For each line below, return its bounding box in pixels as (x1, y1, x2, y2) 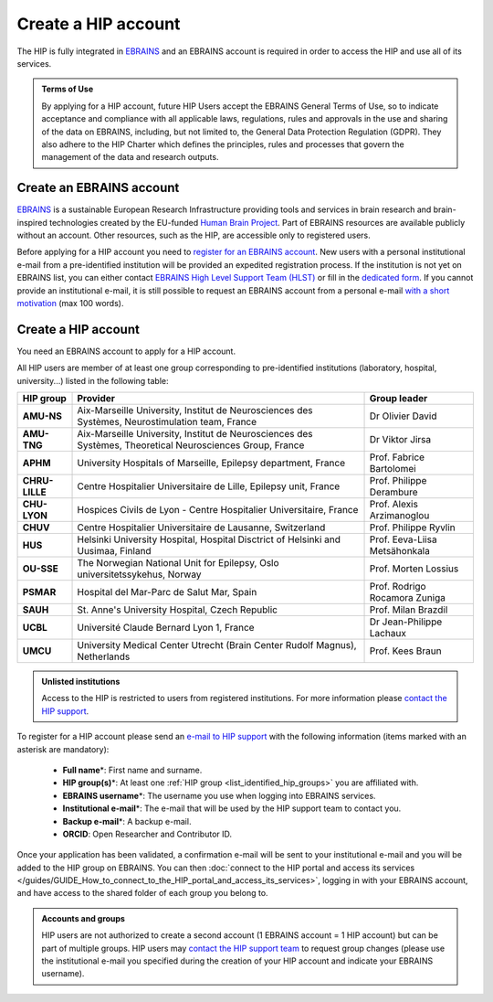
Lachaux (369, 627, 406, 639)
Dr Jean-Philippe (369, 615, 443, 628)
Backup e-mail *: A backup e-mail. (62, 815, 192, 826)
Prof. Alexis (369, 498, 419, 510)
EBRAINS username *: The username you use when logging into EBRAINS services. (62, 790, 376, 801)
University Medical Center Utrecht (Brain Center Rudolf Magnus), (77, 639, 357, 651)
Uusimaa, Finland (77, 545, 152, 557)
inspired (16, 217, 47, 228)
